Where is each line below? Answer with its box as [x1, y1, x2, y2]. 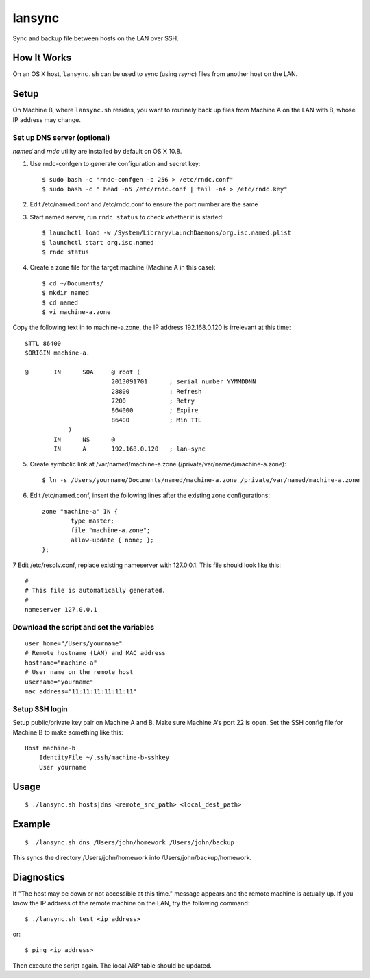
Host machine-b [25, 744, 76, 752]
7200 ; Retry [111, 397, 195, 405]
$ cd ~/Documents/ [42, 279, 104, 287]
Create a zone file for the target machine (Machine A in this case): [29, 263, 216, 272]
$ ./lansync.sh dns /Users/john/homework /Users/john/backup [25, 838, 234, 846]
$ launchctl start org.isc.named [42, 239, 154, 246]
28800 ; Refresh [111, 387, 202, 395]
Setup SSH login [12, 704, 68, 713]
